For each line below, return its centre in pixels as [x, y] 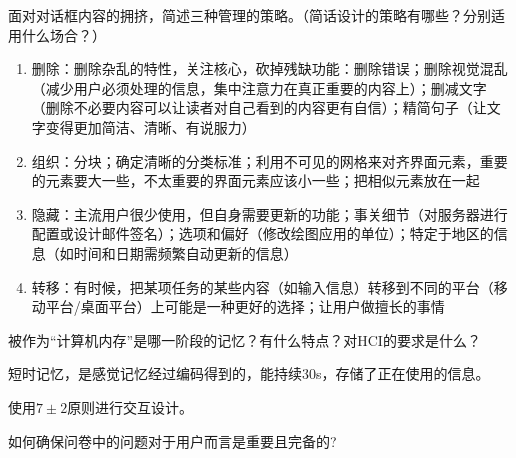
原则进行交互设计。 [130, 406]
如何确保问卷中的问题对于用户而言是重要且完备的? [172, 440]
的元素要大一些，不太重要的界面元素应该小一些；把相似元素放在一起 [255, 180]
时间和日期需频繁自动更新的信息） [185, 252]
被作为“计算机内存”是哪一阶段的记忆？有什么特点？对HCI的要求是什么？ [244, 339]
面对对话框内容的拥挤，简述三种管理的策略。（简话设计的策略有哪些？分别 [249, 15]
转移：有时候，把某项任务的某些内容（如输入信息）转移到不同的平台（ [262, 286]
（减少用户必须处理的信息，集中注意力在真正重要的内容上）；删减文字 [259, 87]
